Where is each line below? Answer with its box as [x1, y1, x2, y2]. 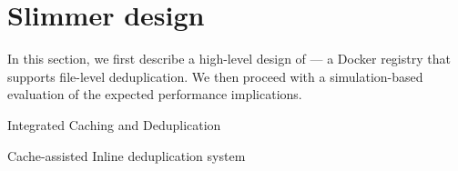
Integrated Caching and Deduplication [7, 115, 221, 134]
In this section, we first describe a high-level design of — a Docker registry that [7, 49, 451, 68]
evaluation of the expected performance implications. [7, 85, 302, 104]
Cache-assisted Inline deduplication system [7, 146, 246, 165]
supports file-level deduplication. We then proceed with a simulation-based [7, 66, 423, 85]
